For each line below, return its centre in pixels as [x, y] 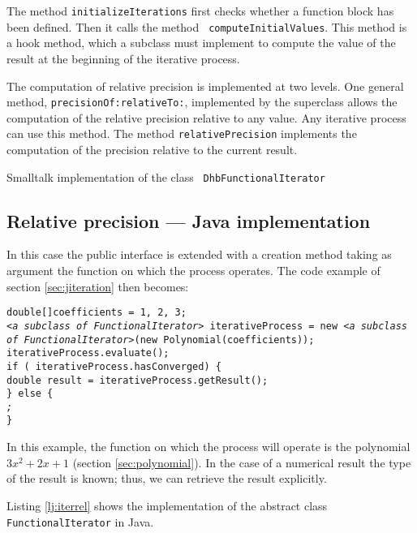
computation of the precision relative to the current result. [152, 149]
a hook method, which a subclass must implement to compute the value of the [201, 43]
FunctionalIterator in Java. [80, 521]
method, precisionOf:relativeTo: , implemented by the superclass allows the [202, 102]
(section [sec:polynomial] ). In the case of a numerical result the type [242, 462]
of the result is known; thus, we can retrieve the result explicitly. [167, 478]
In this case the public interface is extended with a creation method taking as [199, 254]
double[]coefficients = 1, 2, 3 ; [97, 313]
